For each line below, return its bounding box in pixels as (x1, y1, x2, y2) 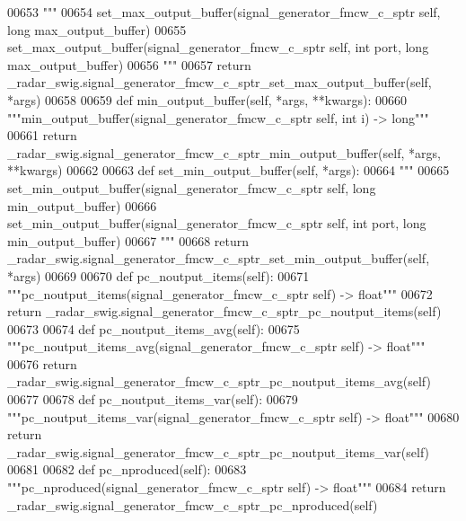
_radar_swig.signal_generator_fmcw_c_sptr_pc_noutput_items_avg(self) (7, 372, 431, 391)
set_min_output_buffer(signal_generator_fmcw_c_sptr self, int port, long (7, 214, 426, 233)
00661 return (7, 126, 77, 145)
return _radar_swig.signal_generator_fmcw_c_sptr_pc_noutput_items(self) (7, 302, 442, 321)
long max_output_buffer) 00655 (7, 20, 187, 39)
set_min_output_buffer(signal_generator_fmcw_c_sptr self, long (7, 178, 376, 197)
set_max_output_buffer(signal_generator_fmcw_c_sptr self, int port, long (7, 38, 429, 57)
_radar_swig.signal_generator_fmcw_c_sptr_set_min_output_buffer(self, (7, 249, 430, 268)
